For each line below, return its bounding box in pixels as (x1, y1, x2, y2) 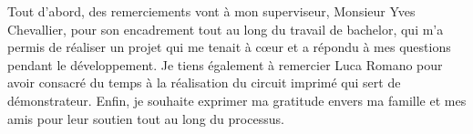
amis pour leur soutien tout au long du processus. (7, 108, 284, 128)
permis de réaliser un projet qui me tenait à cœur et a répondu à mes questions (7, 37, 451, 57)
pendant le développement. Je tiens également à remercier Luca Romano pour (7, 55, 443, 74)
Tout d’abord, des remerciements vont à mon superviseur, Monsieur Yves (7, 2, 416, 20)
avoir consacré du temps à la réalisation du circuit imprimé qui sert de (7, 73, 401, 92)
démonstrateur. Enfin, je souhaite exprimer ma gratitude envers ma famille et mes (7, 90, 467, 109)
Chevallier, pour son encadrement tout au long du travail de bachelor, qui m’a (7, 19, 444, 38)
